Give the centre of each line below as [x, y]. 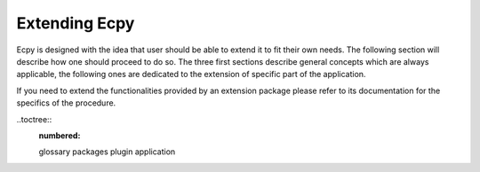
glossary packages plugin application [107, 152]
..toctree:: [34, 119]
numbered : [60, 135]
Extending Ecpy [76, 23]
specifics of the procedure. [66, 103]
